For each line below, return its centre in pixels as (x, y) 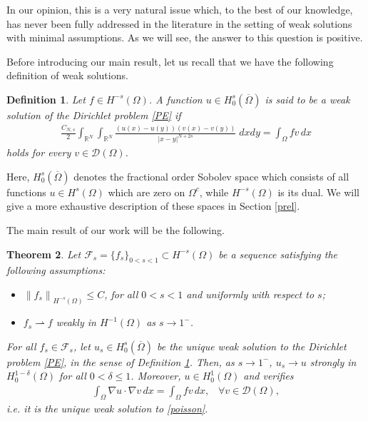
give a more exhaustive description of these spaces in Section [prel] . (153, 206)
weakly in (76, 322)
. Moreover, (156, 376)
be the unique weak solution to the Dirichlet (252, 346)
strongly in (333, 361)
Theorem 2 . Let (44, 254)
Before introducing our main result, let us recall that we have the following (170, 61)
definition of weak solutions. (67, 75)
